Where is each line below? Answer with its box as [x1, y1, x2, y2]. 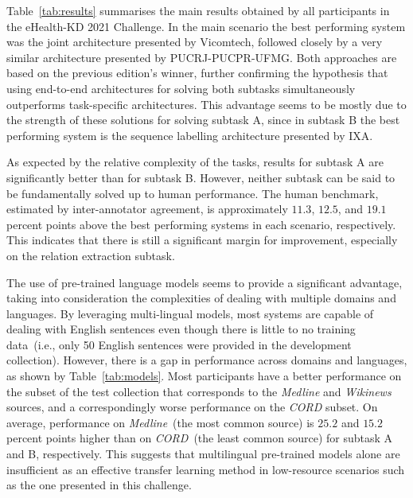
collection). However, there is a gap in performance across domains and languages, [6, 352, 407, 368]
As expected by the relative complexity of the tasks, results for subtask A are [6, 154, 384, 170]
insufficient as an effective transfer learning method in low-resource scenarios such [6, 461, 405, 477]
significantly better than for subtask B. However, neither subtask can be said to [6, 169, 395, 185]
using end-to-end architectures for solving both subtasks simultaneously [6, 80, 356, 96]
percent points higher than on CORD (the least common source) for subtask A [6, 430, 393, 446]
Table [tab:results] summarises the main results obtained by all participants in [6, 2, 390, 18]
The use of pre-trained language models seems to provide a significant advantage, [6, 274, 403, 290]
